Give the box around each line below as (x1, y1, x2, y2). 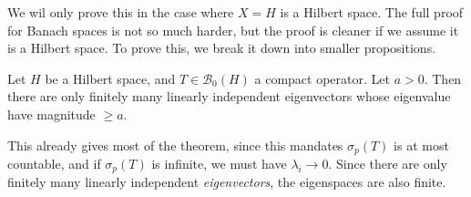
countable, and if (7, 154, 101, 173)
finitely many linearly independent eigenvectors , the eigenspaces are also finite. (7, 172, 446, 192)
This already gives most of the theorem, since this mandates (7, 135, 343, 154)
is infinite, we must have (151, 154, 287, 173)
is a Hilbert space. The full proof (280, 3, 464, 21)
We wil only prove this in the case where (7, 3, 234, 21)
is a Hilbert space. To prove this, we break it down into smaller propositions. (7, 38, 436, 57)
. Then (424, 68, 462, 88)
